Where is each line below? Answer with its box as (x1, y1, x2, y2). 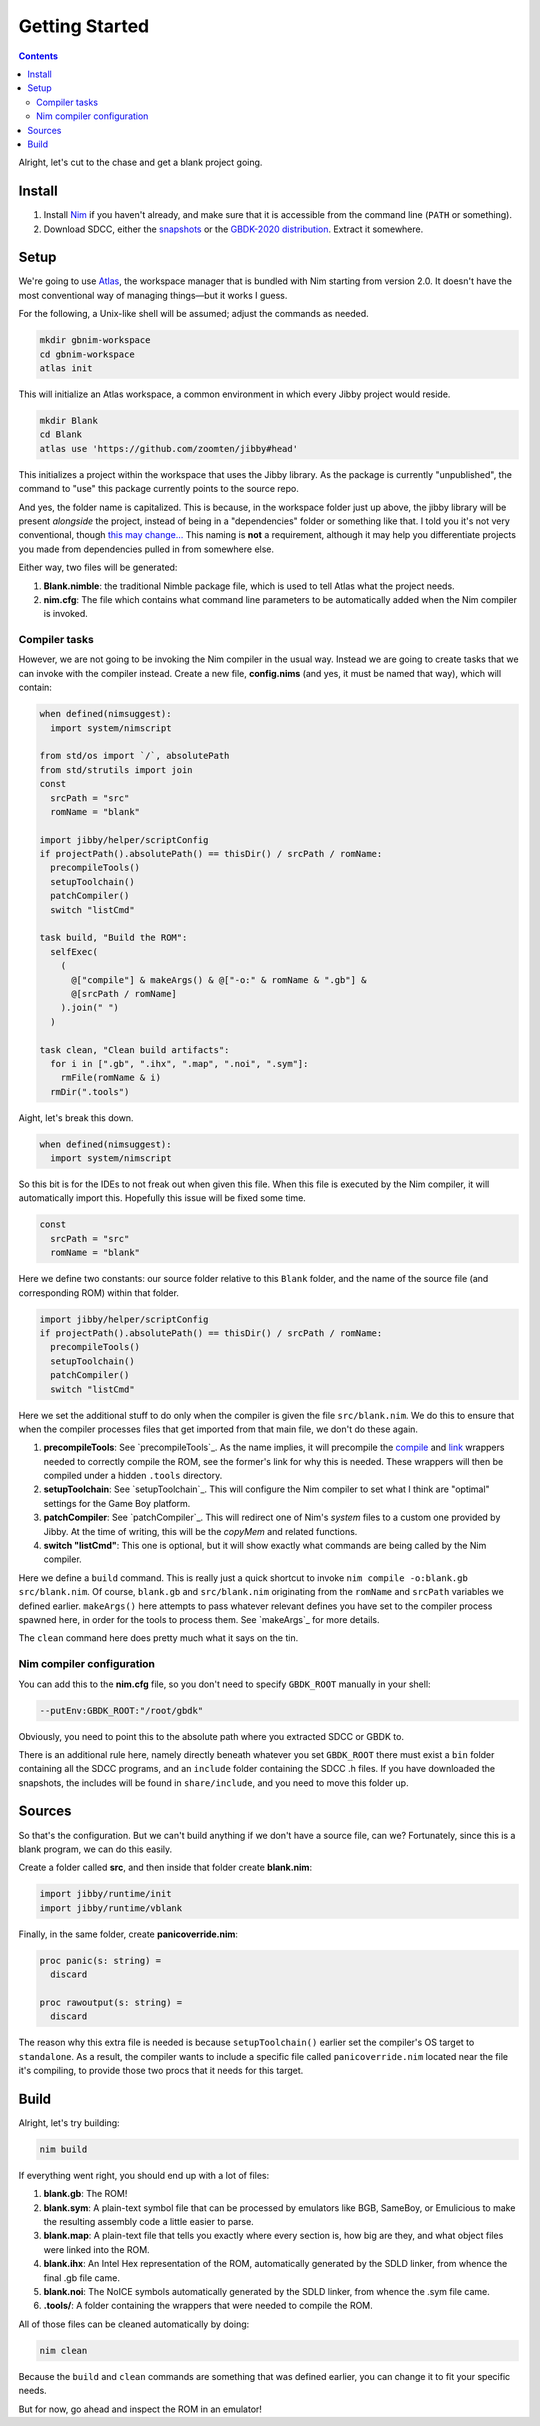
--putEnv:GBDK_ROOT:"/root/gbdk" (39, 1705, 204, 1716)
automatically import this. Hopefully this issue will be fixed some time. (18, 1192, 307, 1204)
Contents (18, 50, 59, 62)
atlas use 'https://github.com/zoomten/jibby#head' (39, 443, 299, 454)
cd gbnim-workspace (39, 348, 135, 360)
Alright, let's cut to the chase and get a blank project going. (18, 156, 263, 169)
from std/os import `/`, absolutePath (39, 750, 230, 762)
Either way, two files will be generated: (18, 561, 178, 574)
